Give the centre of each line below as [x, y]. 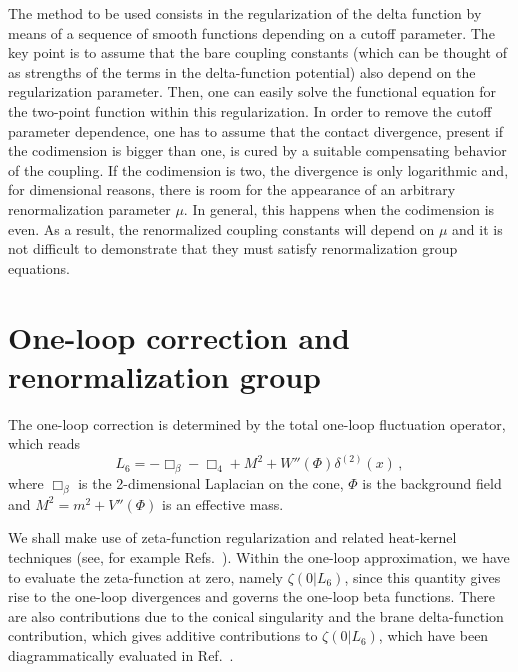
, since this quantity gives [422, 576]
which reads [44, 443]
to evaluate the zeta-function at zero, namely [145, 576]
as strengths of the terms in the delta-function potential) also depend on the [242, 71]
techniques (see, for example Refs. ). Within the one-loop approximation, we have [259, 557]
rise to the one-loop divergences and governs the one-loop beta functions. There [251, 596]
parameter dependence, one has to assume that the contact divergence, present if [256, 130]
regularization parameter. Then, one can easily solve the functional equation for [252, 91]
